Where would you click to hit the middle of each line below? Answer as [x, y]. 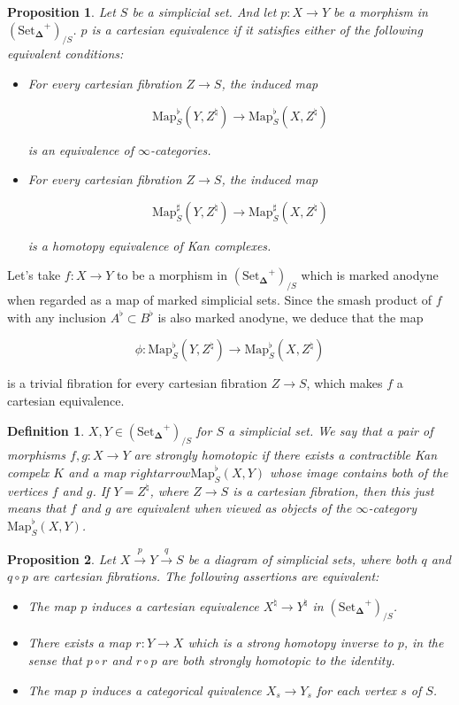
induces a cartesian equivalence [175, 605]
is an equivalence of [80, 149]
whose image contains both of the [359, 472]
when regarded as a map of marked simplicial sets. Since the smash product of [220, 300]
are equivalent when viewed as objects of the [233, 508]
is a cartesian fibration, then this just [333, 490]
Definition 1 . [46, 430]
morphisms [37, 455]
